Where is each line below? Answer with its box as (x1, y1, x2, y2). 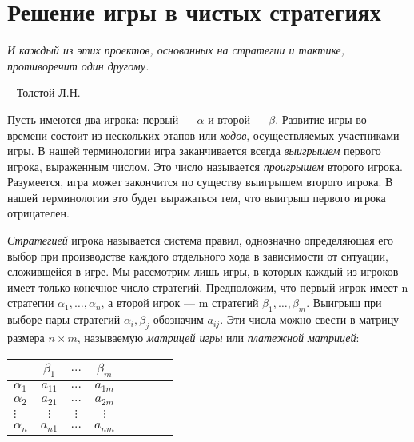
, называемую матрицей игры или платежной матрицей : (77, 329, 360, 346)
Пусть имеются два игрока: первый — (7, 110, 193, 127)
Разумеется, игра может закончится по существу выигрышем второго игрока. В (7, 173, 393, 190)
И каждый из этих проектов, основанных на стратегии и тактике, (7, 42, 345, 58)
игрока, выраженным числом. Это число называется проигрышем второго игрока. (7, 157, 403, 174)
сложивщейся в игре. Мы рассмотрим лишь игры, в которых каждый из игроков (7, 263, 399, 280)
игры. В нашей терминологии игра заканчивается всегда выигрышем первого (7, 142, 381, 159)
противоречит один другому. (7, 57, 149, 74)
